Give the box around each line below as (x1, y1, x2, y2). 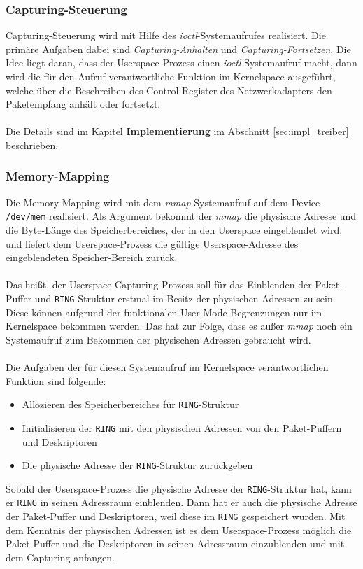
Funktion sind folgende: (6, 373, 106, 388)
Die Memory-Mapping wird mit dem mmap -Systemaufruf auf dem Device (6, 195, 320, 209)
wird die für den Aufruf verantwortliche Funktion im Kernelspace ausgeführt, (6, 69, 336, 83)
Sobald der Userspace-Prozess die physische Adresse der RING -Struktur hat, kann (6, 481, 352, 496)
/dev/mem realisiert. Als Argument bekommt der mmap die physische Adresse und (6, 209, 357, 223)
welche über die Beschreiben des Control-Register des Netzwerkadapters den (6, 83, 332, 97)
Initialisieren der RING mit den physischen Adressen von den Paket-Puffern (22, 420, 342, 435)
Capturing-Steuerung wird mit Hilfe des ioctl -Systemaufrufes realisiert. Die (6, 28, 326, 43)
